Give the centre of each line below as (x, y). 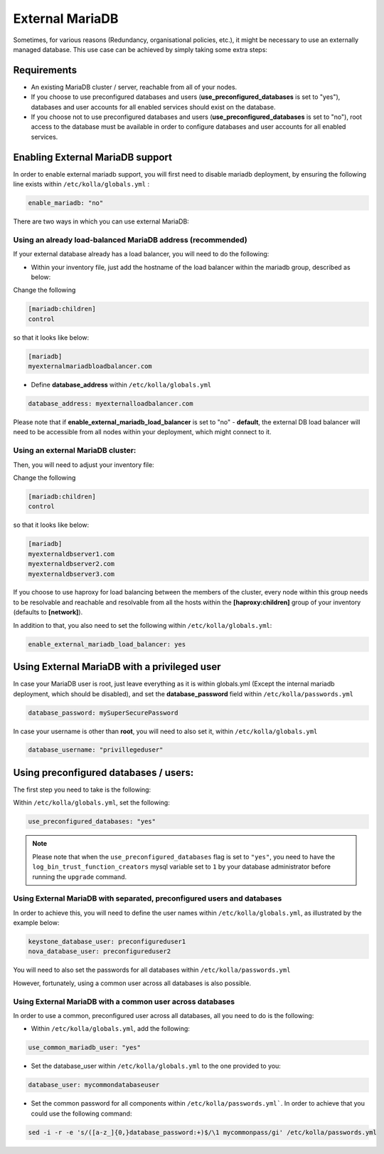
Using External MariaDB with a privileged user (117, 667)
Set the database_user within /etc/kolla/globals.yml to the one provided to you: (156, 1066)
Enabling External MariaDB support (92, 157)
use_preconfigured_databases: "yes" (92, 822)
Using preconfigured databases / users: (103, 772)
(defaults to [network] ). (48, 612)
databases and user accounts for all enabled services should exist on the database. (154, 107)
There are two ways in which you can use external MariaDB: (101, 221)
